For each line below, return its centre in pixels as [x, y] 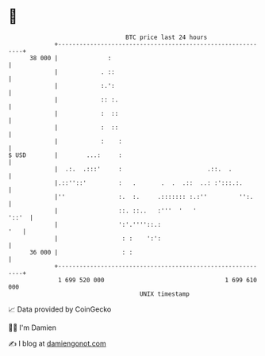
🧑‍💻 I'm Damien [33, 327]
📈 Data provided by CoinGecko [60, 309]
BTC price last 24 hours [167, 37]
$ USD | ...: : [65, 155]
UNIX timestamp [165, 294]
